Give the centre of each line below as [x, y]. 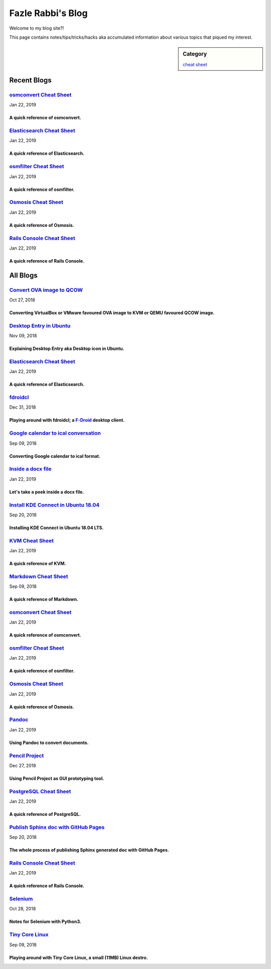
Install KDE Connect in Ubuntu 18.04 [54, 505]
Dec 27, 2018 [23, 765]
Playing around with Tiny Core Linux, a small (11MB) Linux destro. [79, 957]
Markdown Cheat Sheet [39, 576]
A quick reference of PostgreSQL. [45, 814]
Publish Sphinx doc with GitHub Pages [57, 827]
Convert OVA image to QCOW [46, 290]
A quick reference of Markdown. [44, 599]
